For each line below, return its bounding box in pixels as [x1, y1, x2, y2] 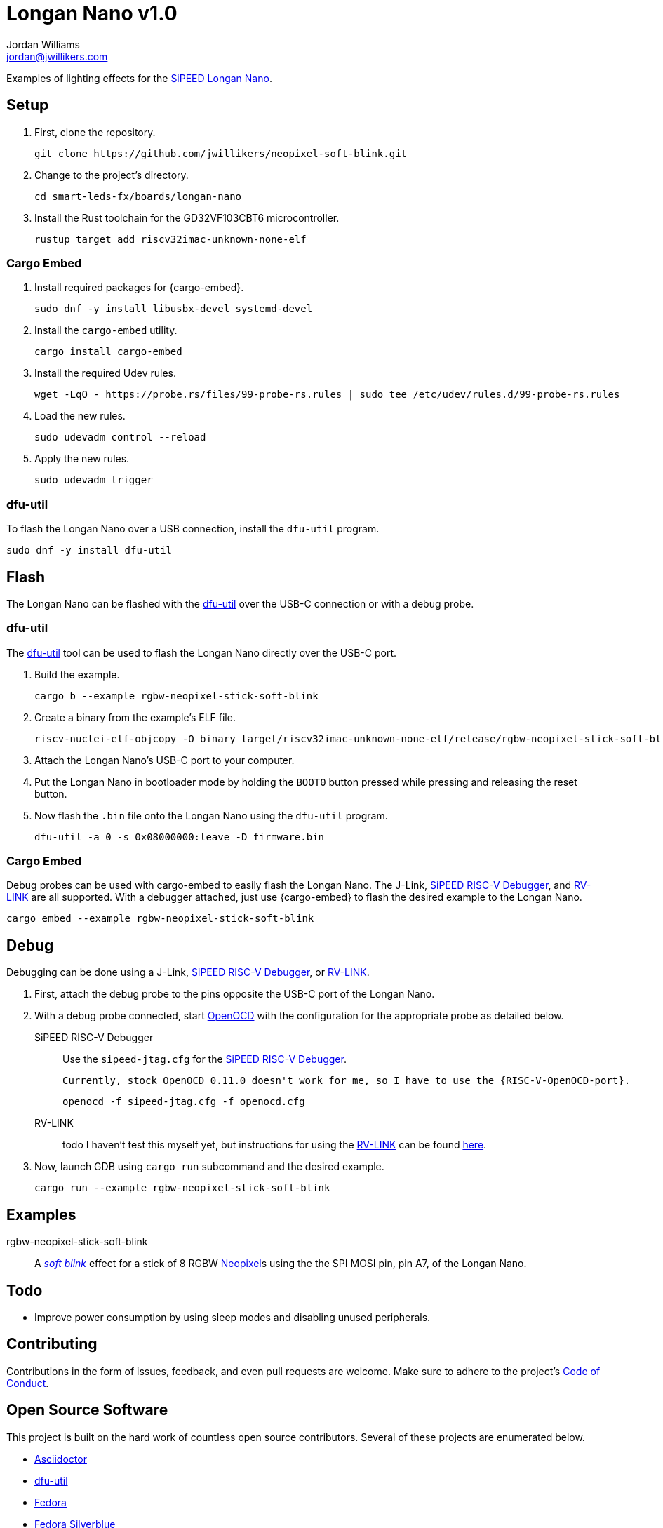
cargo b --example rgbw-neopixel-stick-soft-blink [34, 690, 319, 702]
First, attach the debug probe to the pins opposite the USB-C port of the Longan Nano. [34, 988, 435, 1000]
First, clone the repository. [34, 126, 156, 138]
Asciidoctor [34, 1452, 87, 1465]
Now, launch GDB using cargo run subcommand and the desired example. [34, 1160, 384, 1173]
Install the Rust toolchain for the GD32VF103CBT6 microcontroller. [34, 211, 340, 224]
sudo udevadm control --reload [34, 431, 206, 443]
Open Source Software [6, 1401, 168, 1419]
